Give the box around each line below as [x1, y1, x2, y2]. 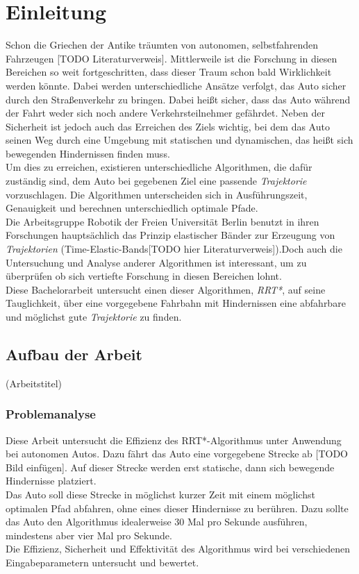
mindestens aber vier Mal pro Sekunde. [6, 527, 172, 542]
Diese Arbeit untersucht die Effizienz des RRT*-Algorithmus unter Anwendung [6, 432, 342, 447]
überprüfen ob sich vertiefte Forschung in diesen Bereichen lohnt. [6, 269, 282, 283]
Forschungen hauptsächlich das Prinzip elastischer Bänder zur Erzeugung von [6, 228, 335, 242]
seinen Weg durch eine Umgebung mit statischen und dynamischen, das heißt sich [6, 133, 353, 147]
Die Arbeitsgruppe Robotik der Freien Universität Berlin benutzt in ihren [6, 214, 319, 228]
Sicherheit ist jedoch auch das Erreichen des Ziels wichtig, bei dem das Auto [6, 119, 330, 133]
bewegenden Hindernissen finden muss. [6, 146, 170, 160]
